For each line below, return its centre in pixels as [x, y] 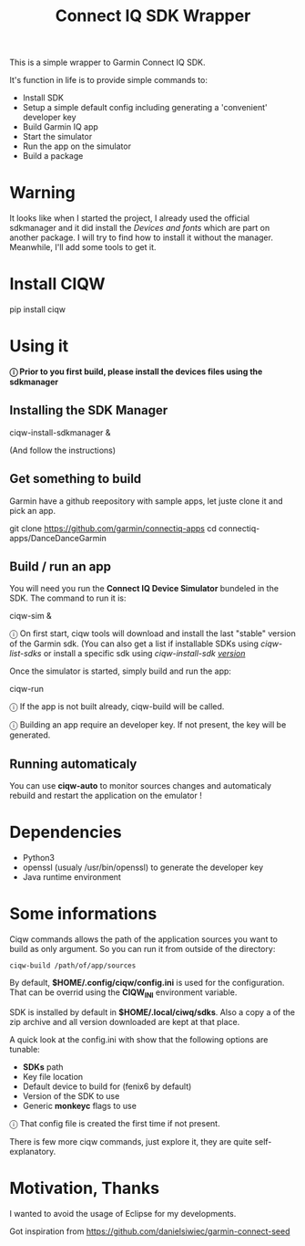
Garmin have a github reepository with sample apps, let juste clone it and [146, 501]
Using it [39, 346]
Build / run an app [61, 567]
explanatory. [33, 1151]
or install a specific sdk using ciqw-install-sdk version [144, 654]
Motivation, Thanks [85, 1188]
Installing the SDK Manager [89, 410]
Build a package [53, 156]
